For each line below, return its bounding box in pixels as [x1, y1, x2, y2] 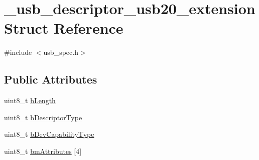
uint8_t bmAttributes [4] [4, 145, 82, 156]
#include [4, 47, 32, 57]
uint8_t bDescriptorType [4, 112, 82, 122]
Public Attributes [4, 71, 97, 87]
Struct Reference [4, 18, 123, 38]
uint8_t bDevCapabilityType [4, 129, 94, 139]
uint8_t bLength [4, 95, 56, 106]
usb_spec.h [43, 47, 78, 57]
